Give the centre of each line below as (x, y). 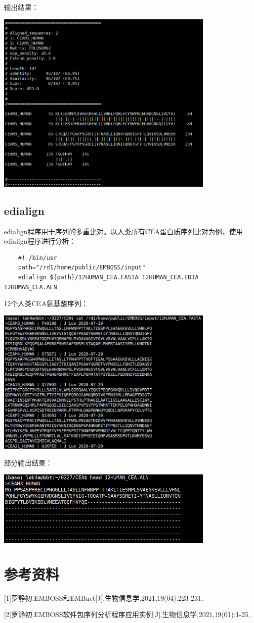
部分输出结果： (28, 462)
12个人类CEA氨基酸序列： (46, 303)
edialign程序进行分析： (40, 241)
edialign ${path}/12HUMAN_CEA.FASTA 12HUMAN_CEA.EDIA (108, 277)
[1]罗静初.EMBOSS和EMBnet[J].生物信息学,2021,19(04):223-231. (104, 597)
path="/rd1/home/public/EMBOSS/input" (82, 268)
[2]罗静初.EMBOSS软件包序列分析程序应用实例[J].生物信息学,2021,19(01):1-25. (127, 614)
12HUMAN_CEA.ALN (31, 287)
